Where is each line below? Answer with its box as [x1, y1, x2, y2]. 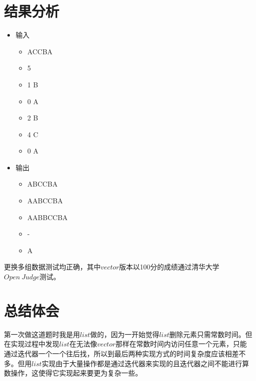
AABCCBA [27, 195, 63, 206]
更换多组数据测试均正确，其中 [4, 262, 101, 272]
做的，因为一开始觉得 [90, 329, 159, 339]
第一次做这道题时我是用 [4, 329, 80, 339]
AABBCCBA [27, 212, 68, 222]
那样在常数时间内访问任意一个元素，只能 [115, 339, 247, 349]
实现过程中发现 [10, 339, 59, 349]
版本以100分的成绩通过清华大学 [119, 262, 219, 272]
